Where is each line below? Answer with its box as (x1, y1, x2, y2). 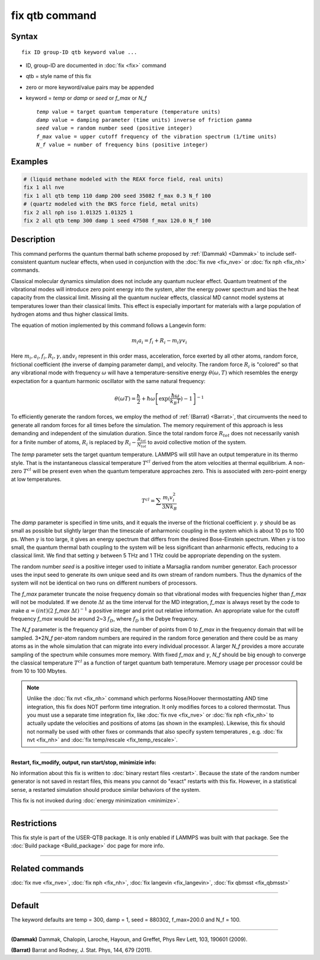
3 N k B (162, 503, 177, 512)
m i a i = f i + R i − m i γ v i (131, 337, 187, 345)
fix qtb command (11, 9, 97, 22)
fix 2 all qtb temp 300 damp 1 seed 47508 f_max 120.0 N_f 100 (23, 217, 212, 224)
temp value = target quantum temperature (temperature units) (36, 108, 221, 115)
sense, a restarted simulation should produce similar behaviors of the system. (11, 786, 201, 793)
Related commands (11, 863, 84, 874)
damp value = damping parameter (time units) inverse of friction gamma (36, 116, 252, 123)
